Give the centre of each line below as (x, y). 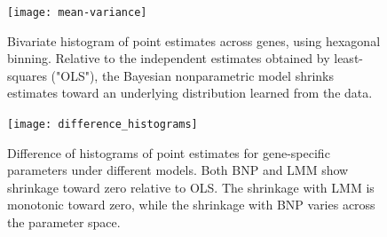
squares (27, 75)
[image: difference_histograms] (103, 125)
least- (348, 58)
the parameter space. (64, 222)
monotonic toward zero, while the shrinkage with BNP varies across (191, 205)
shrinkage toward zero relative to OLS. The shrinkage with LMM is (191, 187)
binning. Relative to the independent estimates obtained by (169, 58)
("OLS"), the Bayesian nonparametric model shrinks (193, 75)
